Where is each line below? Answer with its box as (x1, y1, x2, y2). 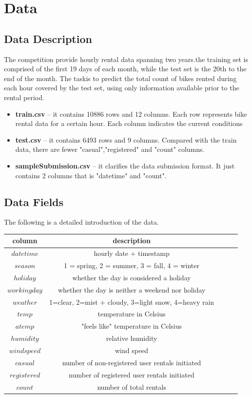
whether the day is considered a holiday (72, 272, 191, 282)
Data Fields (4, 194, 64, 209)
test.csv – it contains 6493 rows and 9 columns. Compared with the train (15, 134, 237, 145)
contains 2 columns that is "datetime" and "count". (15, 170, 167, 180)
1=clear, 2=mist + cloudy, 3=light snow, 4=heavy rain (49, 296, 214, 307)
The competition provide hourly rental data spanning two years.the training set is (4, 54, 249, 64)
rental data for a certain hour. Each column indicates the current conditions (15, 118, 243, 128)
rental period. (4, 92, 44, 102)
